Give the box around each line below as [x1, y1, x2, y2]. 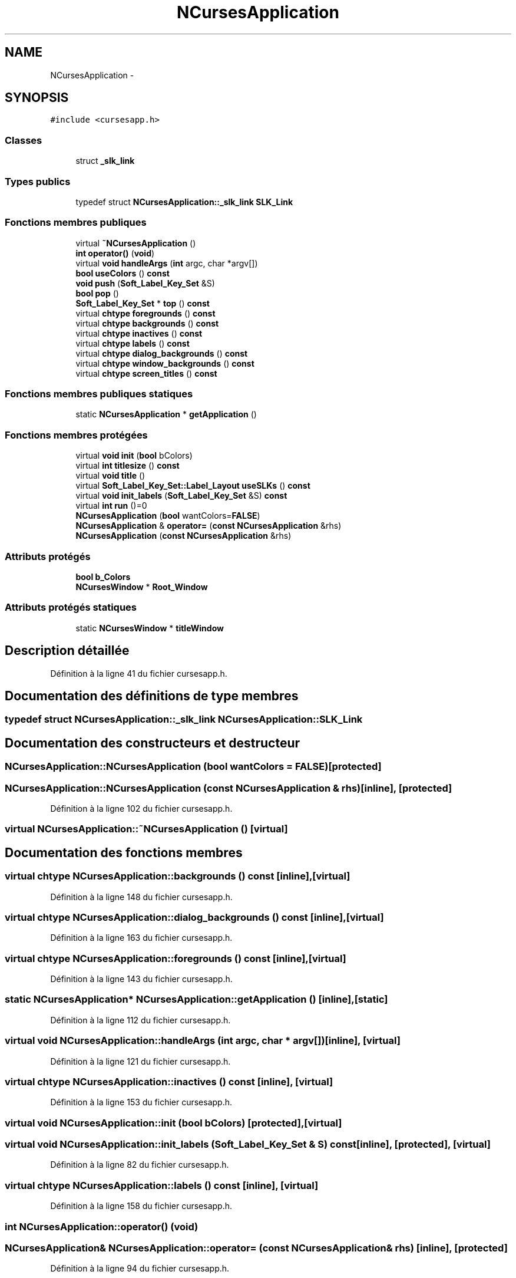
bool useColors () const [75, 268, 170, 278]
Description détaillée [5, 643, 130, 658]
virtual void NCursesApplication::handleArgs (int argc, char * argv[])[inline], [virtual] [5, 1035, 401, 1047]
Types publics [5, 175, 71, 187]
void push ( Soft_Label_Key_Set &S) [75, 278, 215, 288]
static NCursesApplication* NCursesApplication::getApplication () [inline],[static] [5, 993, 388, 1006]
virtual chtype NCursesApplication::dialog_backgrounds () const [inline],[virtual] [5, 911, 384, 923]
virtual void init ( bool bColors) [75, 450, 193, 461]
